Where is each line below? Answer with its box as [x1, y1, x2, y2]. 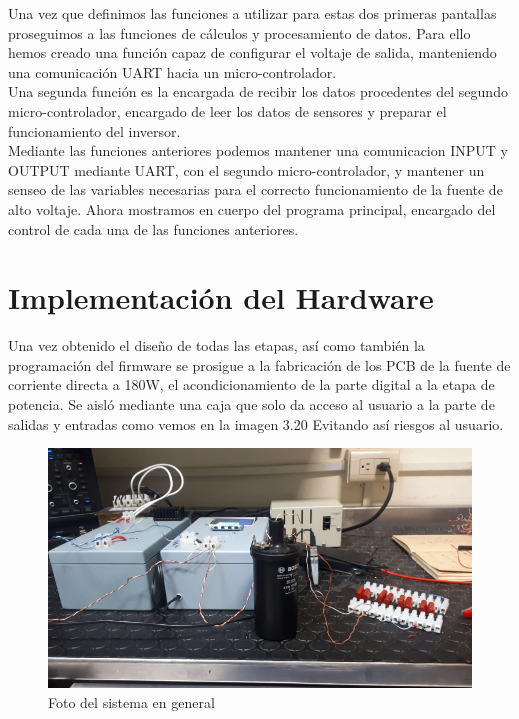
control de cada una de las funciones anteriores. [8, 218, 299, 239]
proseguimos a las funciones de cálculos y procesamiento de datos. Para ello [8, 22, 471, 43]
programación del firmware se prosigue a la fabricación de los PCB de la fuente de [8, 354, 511, 375]
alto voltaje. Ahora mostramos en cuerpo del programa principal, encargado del [8, 198, 496, 219]
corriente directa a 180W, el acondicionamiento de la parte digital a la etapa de [8, 374, 495, 395]
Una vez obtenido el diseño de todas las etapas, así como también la [8, 335, 425, 356]
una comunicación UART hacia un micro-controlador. [8, 61, 337, 82]
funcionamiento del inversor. [8, 120, 181, 141]
